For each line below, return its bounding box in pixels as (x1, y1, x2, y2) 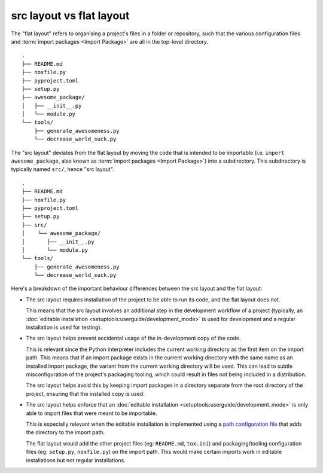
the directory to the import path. (26, 429, 105, 436)
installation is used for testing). (26, 324, 102, 331)
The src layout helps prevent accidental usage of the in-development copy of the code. (26, 335, 242, 342)
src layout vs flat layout (11, 9, 130, 22)
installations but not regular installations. (26, 456, 126, 463)
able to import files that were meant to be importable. (26, 410, 157, 417)
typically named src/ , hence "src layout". (11, 166, 115, 173)
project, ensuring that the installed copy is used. (26, 390, 145, 397)
